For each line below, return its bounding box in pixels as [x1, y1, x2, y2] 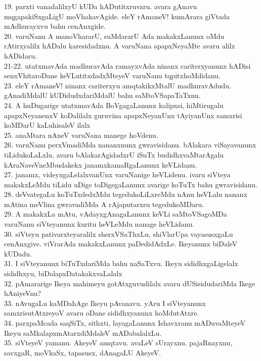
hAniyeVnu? [4, 288, 41, 298]
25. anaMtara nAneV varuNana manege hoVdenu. [4, 129, 158, 140]
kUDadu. [4, 248, 32, 259]
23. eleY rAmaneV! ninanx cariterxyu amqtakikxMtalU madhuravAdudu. [4, 80, 232, 90]
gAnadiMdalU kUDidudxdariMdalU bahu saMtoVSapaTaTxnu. [4, 90, 201, 100]
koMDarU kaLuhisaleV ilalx [4, 120, 91, 130]
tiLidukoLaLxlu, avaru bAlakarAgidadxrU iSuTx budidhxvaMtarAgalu [4, 149, 224, 160]
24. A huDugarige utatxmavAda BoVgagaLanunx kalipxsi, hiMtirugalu [4, 99, 224, 110]
